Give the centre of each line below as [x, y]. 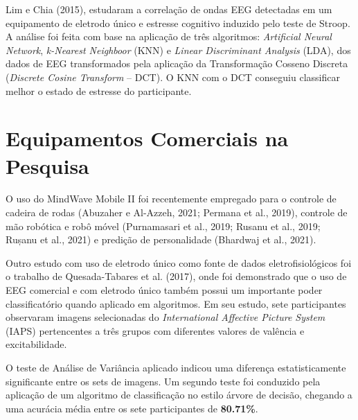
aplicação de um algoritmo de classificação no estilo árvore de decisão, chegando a [179, 395]
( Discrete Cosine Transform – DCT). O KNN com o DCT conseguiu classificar [173, 77]
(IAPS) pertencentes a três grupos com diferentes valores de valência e [155, 330]
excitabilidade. [36, 344]
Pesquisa [47, 165]
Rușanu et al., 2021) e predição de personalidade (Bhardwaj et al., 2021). [161, 239]
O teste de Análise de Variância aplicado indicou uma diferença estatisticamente [176, 367]
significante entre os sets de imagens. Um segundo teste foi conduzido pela [163, 381]
